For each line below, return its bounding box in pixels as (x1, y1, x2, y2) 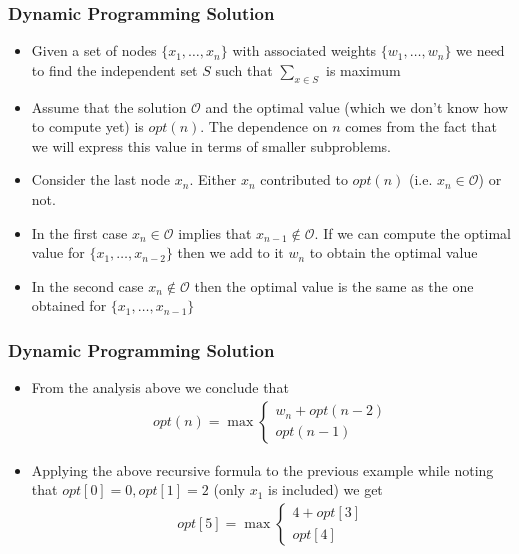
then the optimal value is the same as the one (194, 275, 474, 296)
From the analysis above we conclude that (31, 377, 289, 398)
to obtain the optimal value (309, 242, 478, 263)
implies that (178, 222, 252, 243)
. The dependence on (200, 116, 328, 137)
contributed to (260, 169, 348, 190)
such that (215, 59, 273, 80)
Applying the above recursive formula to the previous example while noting (31, 459, 494, 480)
